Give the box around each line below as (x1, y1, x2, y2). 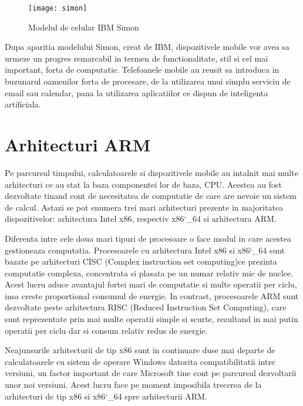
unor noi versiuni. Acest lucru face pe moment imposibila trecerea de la (5, 378, 262, 391)
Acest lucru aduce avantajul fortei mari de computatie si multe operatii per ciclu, (5, 278, 297, 290)
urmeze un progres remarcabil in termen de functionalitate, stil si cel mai (5, 52, 268, 64)
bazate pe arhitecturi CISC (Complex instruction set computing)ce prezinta (5, 255, 277, 268)
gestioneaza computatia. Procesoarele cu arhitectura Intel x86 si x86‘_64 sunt (5, 243, 285, 256)
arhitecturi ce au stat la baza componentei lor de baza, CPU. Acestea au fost (5, 178, 282, 190)
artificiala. (5, 98, 41, 110)
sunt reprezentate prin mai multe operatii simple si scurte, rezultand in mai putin (5, 313, 298, 325)
